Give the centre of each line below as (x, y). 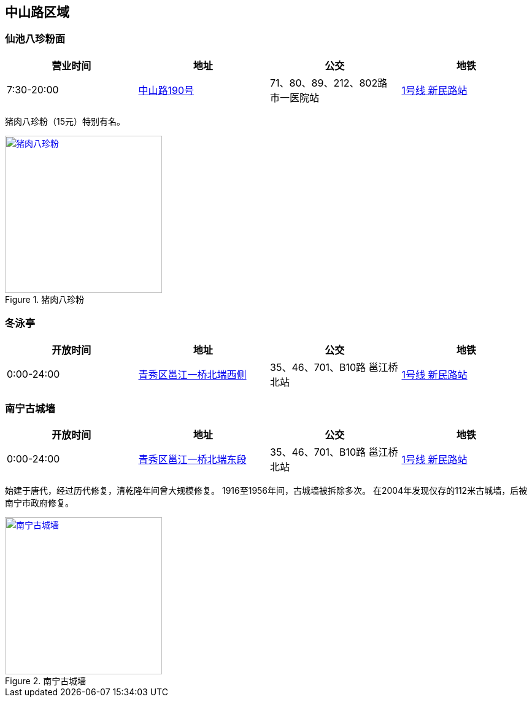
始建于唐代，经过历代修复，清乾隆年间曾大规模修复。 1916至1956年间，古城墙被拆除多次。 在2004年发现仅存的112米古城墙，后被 (266, 491)
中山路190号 (166, 90)
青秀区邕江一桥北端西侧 (192, 374)
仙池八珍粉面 (35, 39)
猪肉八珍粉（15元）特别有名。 (65, 121)
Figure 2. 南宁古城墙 (46, 681)
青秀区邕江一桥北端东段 (192, 460)
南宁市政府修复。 (39, 503)
